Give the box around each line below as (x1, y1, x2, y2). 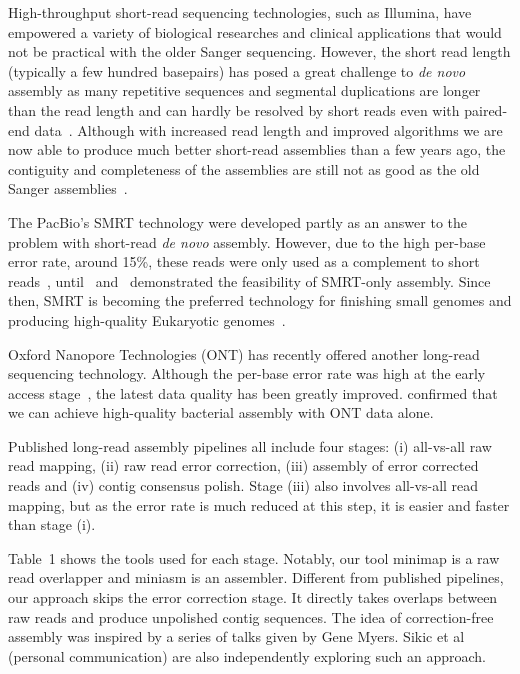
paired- (464, 99, 508, 120)
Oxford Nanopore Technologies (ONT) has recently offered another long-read (8, 343, 480, 364)
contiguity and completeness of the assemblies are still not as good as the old (8, 158, 480, 179)
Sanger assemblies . (8, 178, 128, 199)
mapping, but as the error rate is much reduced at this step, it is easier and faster (8, 494, 510, 515)
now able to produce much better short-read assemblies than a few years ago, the (8, 139, 506, 160)
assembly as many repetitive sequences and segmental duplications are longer (8, 80, 481, 101)
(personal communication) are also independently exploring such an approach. (8, 645, 486, 666)
